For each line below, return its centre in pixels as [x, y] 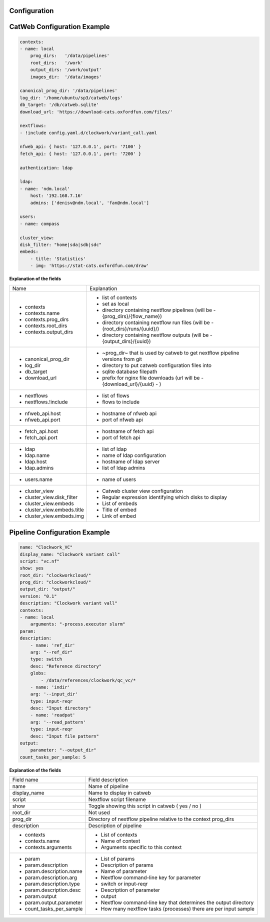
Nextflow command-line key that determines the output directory [177, 902]
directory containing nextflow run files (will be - [158, 322]
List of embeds [120, 503]
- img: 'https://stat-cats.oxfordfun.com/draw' [90, 266]
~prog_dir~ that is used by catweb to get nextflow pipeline [171, 352]
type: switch [46, 659]
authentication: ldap [46, 168]
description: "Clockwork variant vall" [68, 603]
